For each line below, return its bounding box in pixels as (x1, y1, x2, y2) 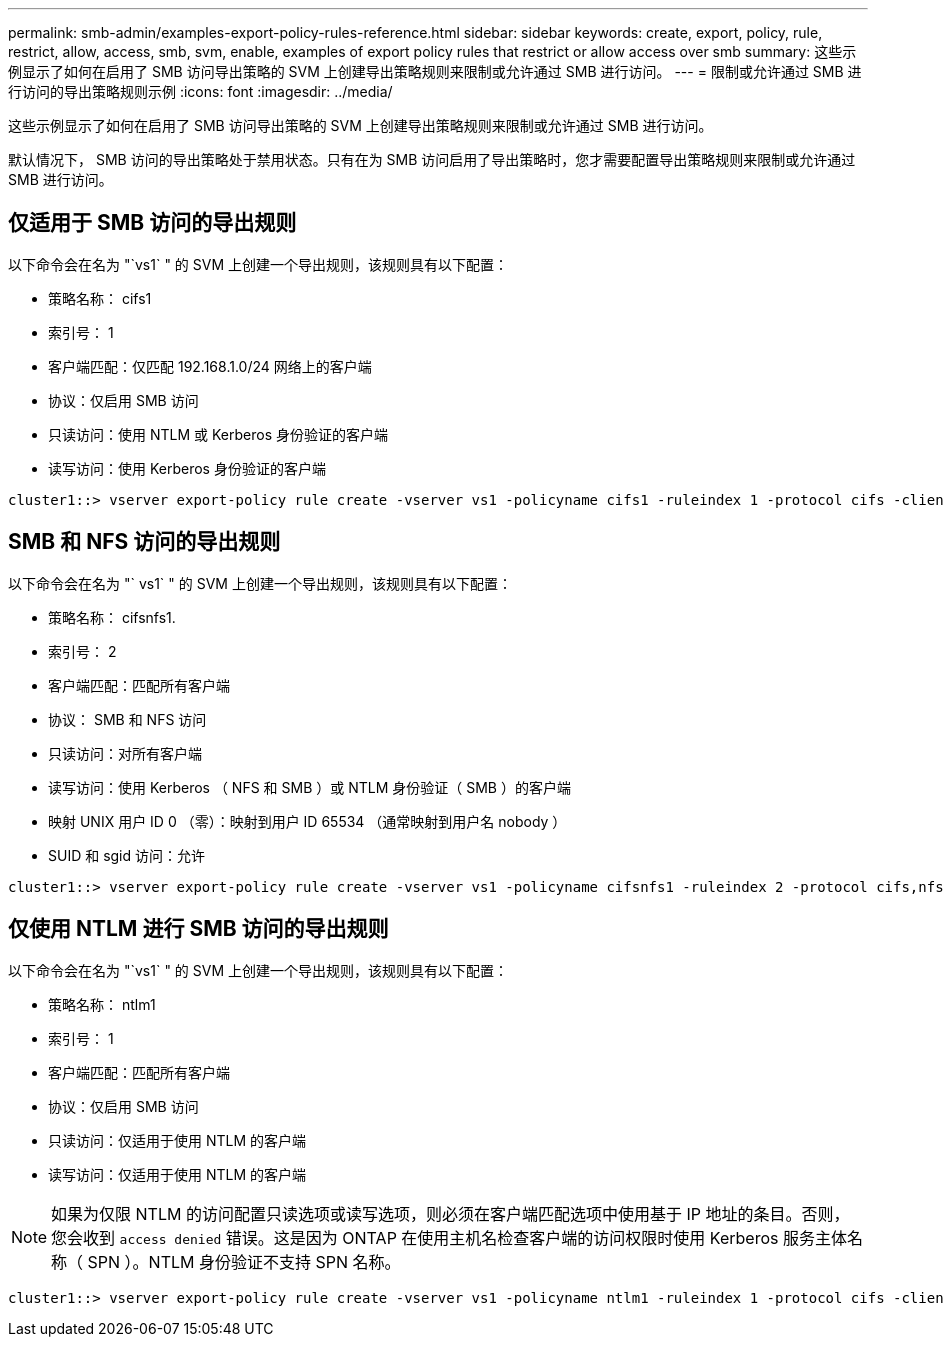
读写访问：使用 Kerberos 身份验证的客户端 (48, 459, 326, 477)
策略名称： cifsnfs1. (48, 608, 176, 626)
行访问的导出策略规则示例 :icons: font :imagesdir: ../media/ (8, 83, 393, 100)
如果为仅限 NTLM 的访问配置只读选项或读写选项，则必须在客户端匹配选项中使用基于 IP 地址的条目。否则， (51, 1203, 850, 1224)
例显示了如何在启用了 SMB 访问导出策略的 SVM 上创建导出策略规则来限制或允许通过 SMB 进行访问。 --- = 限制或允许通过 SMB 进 (8, 63, 862, 80)
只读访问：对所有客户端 (48, 744, 202, 762)
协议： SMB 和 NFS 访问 (48, 710, 207, 728)
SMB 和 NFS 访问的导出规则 (8, 529, 281, 555)
